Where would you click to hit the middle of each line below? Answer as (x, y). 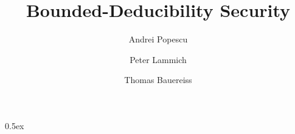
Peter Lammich (158, 59)
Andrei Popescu (158, 39)
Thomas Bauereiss (158, 80)
